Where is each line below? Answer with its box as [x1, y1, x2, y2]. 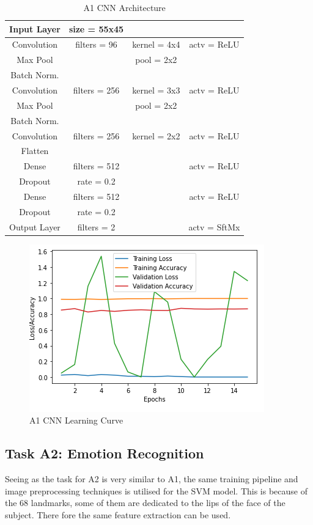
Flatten [21, 144, 49, 157]
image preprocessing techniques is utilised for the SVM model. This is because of [5, 484, 307, 497]
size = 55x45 [68, 22, 124, 35]
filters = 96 [75, 38, 117, 51]
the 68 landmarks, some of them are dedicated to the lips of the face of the [5, 496, 285, 509]
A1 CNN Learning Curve [29, 414, 123, 427]
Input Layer [9, 22, 61, 35]
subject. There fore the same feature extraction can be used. [5, 508, 231, 521]
